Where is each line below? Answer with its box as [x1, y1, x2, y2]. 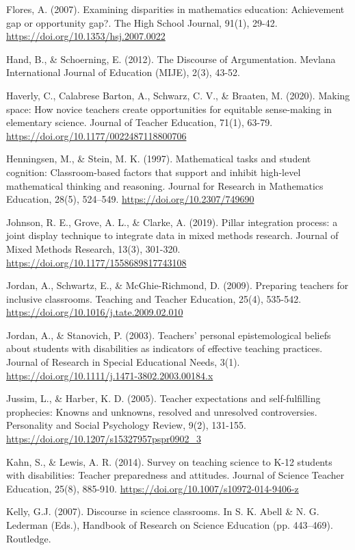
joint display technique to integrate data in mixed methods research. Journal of [6, 228, 339, 242]
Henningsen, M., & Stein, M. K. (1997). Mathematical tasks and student [6, 151, 311, 166]
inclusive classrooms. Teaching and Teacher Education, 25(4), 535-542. [6, 291, 302, 305]
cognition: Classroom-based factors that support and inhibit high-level [6, 164, 301, 179]
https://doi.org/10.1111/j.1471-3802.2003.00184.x [6, 368, 213, 382]
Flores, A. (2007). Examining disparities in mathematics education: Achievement [6, 2, 345, 16]
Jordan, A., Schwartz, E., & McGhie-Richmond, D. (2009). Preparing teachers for [6, 278, 349, 292]
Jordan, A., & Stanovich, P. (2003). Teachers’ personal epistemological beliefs [6, 327, 331, 342]
